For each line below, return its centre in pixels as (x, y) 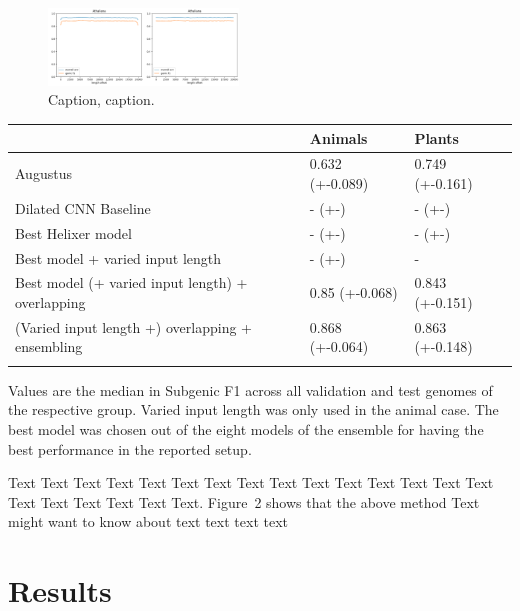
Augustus (43, 173)
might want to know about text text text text (148, 521)
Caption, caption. (101, 99)
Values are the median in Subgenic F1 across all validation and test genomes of (250, 389)
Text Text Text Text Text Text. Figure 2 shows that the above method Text (244, 501)
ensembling (49, 346)
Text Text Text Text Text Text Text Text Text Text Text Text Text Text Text (251, 482)
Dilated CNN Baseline (83, 207)
